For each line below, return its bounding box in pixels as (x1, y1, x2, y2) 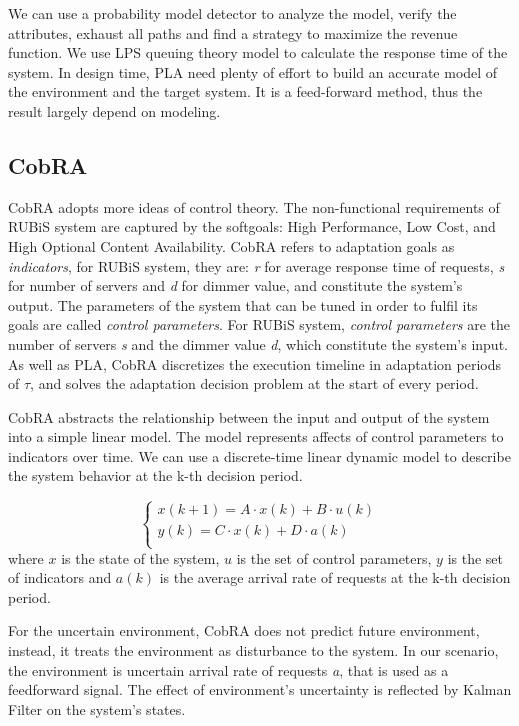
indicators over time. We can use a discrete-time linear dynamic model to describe (8, 445, 511, 466)
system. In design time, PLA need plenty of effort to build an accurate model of (8, 61, 498, 82)
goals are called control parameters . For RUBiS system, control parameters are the (8, 314, 511, 335)
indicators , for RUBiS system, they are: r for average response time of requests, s (8, 255, 505, 276)
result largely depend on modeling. (8, 100, 221, 121)
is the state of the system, (61, 547, 220, 568)
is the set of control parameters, (236, 547, 432, 568)
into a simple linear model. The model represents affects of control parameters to (8, 426, 504, 447)
